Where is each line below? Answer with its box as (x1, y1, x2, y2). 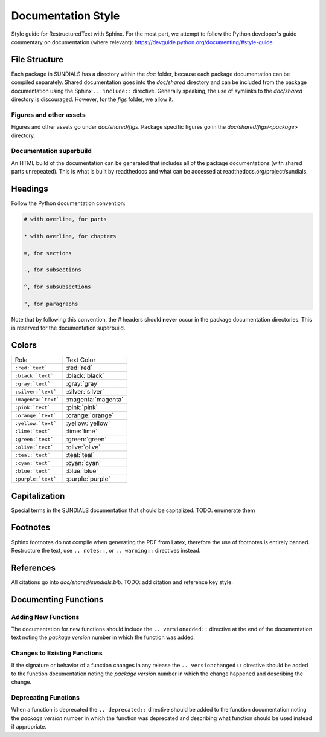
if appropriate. (11, 723, 46, 730)
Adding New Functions (11, 612, 80, 621)
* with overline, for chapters (24, 233, 117, 239)
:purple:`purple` (66, 475, 111, 483)
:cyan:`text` (14, 459, 51, 466)
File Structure (11, 54, 63, 65)
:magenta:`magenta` (66, 395, 124, 404)
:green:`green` (66, 435, 107, 444)
